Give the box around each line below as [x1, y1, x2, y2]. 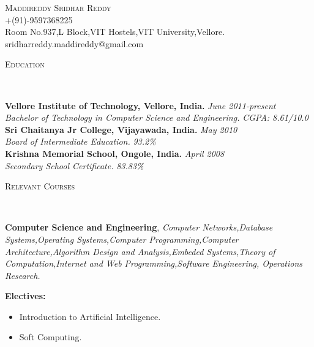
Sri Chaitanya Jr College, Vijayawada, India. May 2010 [5, 123, 237, 135]
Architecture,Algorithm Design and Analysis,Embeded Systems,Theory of [5, 245, 275, 257]
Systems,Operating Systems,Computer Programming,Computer [5, 232, 239, 245]
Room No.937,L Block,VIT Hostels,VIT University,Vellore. [5, 25, 225, 38]
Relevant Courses [5, 180, 75, 193]
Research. [5, 269, 40, 281]
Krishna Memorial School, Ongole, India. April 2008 [5, 147, 225, 159]
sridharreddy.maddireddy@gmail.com [5, 37, 144, 50]
